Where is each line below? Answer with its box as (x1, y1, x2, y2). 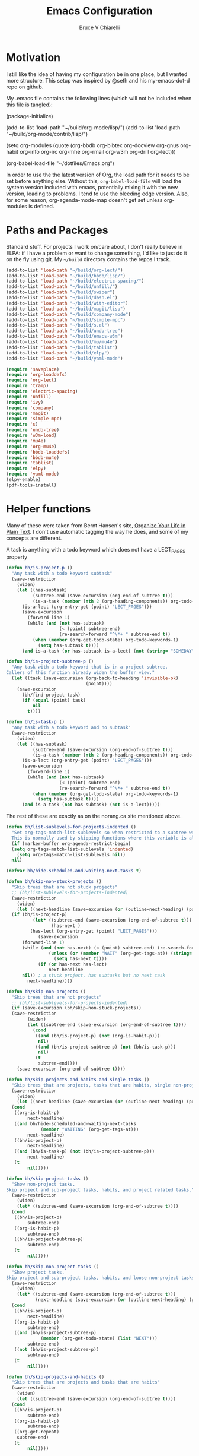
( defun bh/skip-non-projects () (6, 989, 86, 995)
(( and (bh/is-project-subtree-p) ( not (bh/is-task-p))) (35, 1044, 176, 1050)
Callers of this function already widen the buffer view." (6, 670, 155, 676)
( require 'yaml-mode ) (6, 471, 60, 477)
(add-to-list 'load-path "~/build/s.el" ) (6, 322, 110, 328)
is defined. (28, 202, 54, 210)
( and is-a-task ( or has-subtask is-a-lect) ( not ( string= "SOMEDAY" (21, 648, 195, 654)
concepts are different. (6, 534, 62, 542)
